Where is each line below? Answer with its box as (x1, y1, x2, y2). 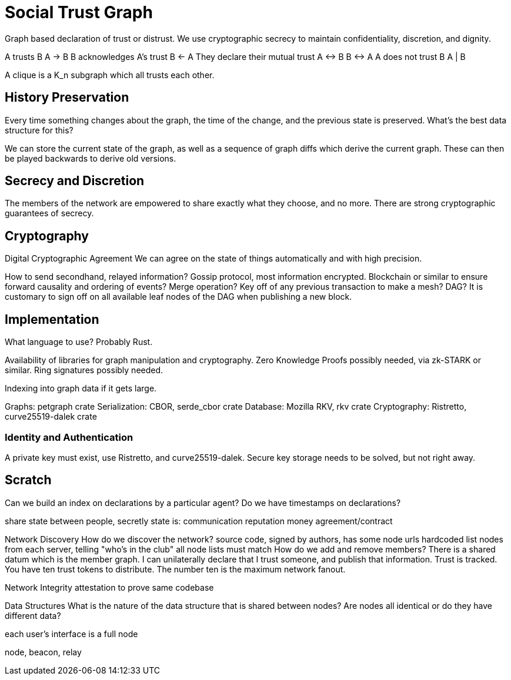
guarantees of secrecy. (5, 208, 94, 219)
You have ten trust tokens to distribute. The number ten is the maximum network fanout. (5, 564, 346, 574)
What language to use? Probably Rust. (5, 337, 153, 347)
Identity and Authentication (5, 431, 133, 443)
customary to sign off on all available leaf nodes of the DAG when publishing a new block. (5, 292, 352, 302)
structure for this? (5, 125, 74, 135)
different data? (5, 610, 61, 621)
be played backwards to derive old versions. (5, 153, 176, 163)
